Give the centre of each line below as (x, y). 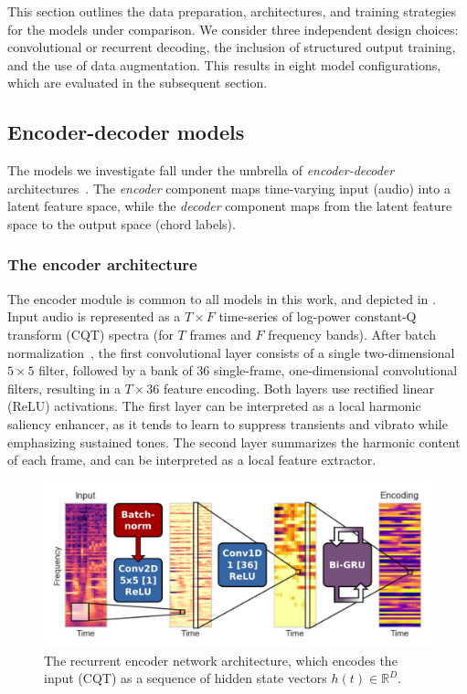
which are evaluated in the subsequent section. (138, 83)
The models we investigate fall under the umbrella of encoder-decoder (201, 170)
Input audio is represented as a (94, 316)
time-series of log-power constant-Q (318, 316)
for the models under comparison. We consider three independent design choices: (233, 29)
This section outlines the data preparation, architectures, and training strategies (232, 11)
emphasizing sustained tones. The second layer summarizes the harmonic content (234, 442)
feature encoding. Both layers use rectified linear (299, 388)
